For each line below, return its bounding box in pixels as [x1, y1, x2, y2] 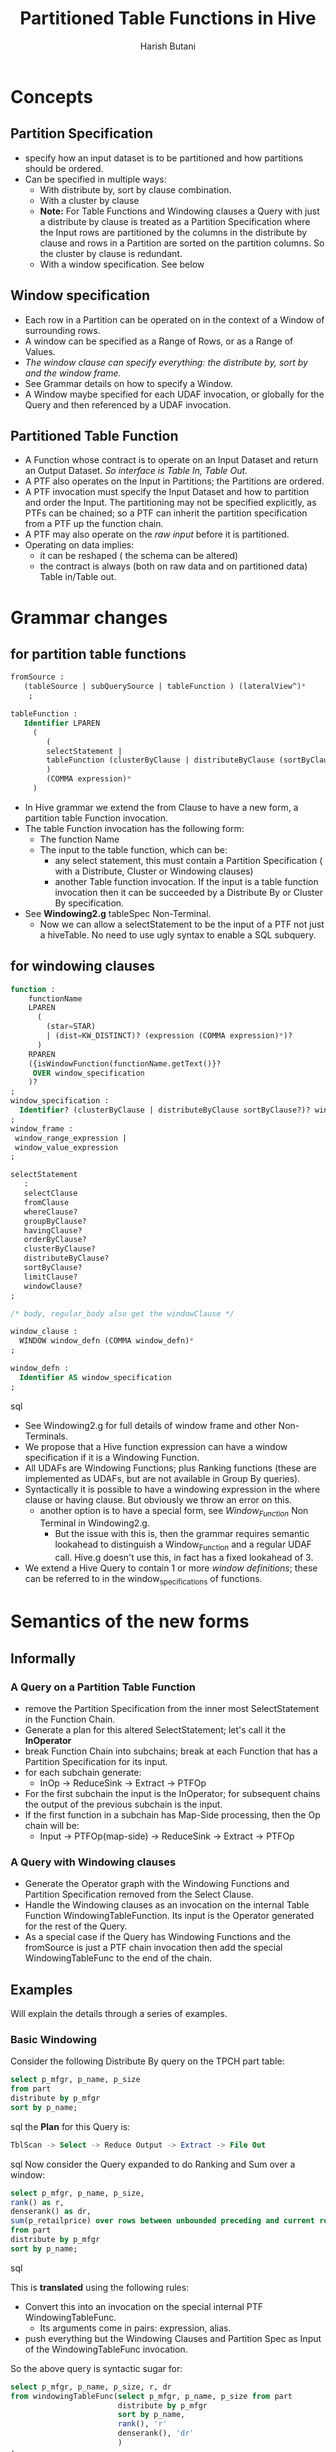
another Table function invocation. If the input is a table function [54, 875, 319, 887]
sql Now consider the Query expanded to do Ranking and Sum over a [10, 2158, 296, 2170]
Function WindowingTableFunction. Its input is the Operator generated [24, 1910, 315, 1922]
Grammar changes [10, 606, 168, 629]
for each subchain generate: [24, 1766, 142, 1778]
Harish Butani [139, 40, 197, 52]
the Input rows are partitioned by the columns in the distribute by [39, 226, 308, 238]
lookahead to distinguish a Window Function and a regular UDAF [54, 1538, 313, 1553]
